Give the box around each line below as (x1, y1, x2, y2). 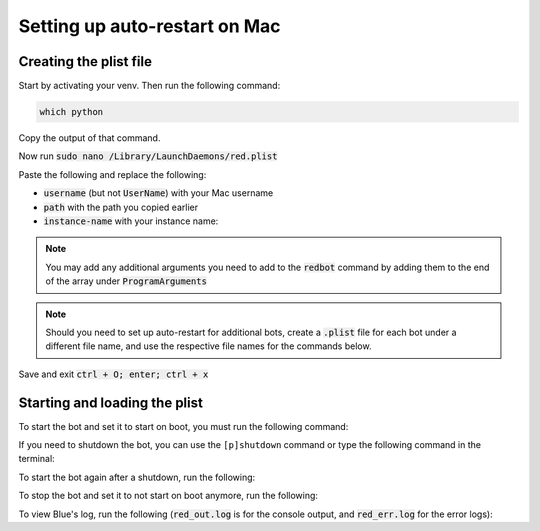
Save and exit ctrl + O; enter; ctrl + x (18, 368, 209, 380)
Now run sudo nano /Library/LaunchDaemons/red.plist (18, 150, 278, 162)
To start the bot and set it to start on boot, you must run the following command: (18, 420, 349, 432)
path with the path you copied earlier (43, 201, 199, 213)
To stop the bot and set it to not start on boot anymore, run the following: (18, 490, 319, 502)
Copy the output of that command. (18, 132, 161, 144)
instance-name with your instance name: (43, 215, 219, 227)
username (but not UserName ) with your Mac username (43, 187, 274, 199)
